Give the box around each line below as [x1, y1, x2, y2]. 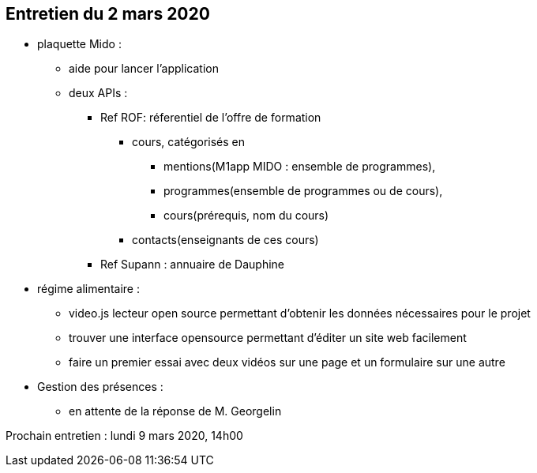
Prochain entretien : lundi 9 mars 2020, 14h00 [6, 429, 243, 443]
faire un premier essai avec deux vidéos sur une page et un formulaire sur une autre [69, 355, 505, 370]
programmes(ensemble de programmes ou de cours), [163, 184, 443, 198]
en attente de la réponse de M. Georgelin [69, 404, 282, 419]
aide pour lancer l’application [69, 62, 219, 76]
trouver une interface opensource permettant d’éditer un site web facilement [69, 331, 467, 345]
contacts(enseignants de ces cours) [132, 233, 319, 247]
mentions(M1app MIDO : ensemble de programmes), [163, 160, 436, 174]
